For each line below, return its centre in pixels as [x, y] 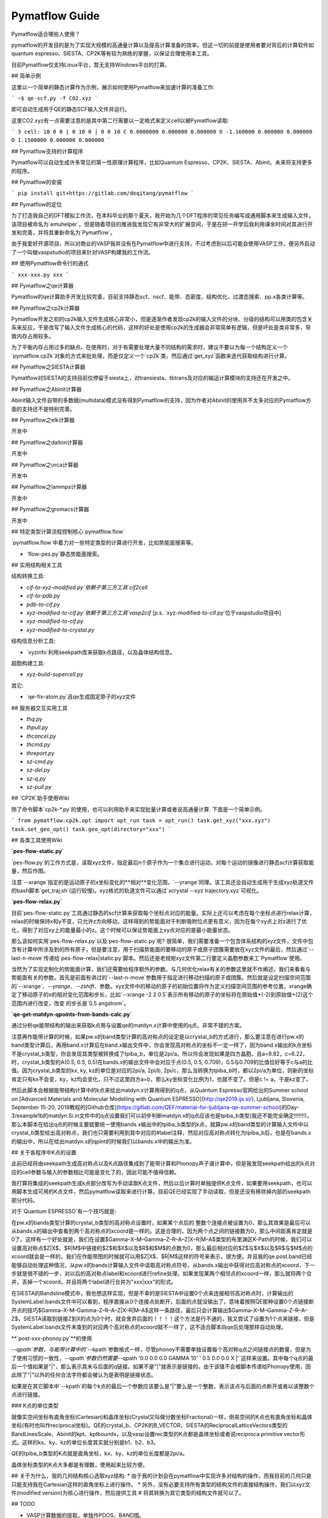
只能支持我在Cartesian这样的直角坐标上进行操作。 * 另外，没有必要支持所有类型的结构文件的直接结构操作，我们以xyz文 [161, 1484]
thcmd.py [38, 744]
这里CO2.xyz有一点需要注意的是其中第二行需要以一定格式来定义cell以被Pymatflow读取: [120, 120]
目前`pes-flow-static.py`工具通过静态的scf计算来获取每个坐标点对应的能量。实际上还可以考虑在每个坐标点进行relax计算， [163, 913]
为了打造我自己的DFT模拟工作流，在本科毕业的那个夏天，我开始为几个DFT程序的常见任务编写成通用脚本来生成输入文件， [162, 216]
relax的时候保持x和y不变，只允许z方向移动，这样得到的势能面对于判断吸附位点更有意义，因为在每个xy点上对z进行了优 [159, 921]
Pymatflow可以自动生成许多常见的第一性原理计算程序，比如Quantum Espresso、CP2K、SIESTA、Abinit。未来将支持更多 [162, 162]
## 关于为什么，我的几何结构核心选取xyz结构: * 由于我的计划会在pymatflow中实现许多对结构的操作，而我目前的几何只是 [162, 1476]
